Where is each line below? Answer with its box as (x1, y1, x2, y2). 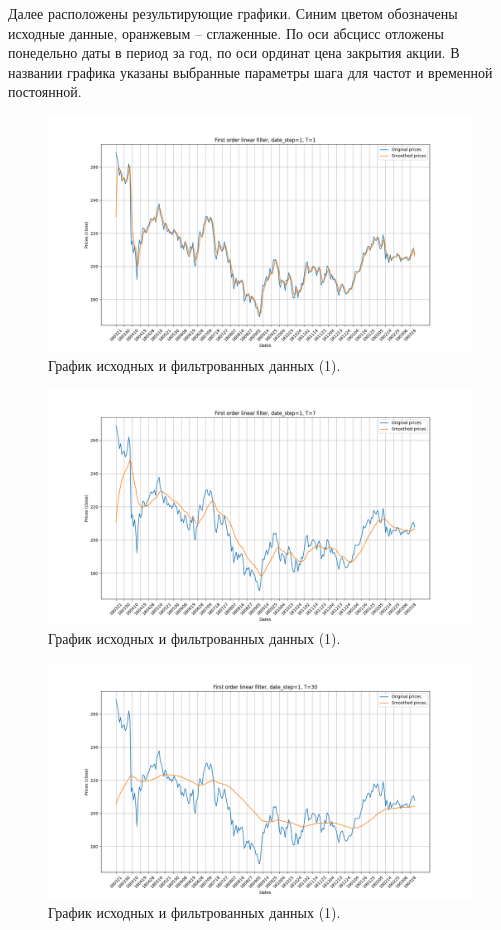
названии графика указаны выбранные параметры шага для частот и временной (8, 61, 493, 82)
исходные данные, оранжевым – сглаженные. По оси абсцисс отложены (8, 22, 444, 43)
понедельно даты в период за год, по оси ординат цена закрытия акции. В (8, 42, 460, 63)
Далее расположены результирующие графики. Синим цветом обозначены (8, 3, 458, 23)
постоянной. (8, 81, 82, 102)
